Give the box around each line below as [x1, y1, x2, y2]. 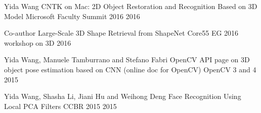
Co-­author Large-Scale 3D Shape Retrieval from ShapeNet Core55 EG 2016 [4, 28, 239, 38]
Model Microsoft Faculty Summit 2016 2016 [4, 11, 140, 21]
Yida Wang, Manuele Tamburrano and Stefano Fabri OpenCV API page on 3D [4, 54, 250, 65]
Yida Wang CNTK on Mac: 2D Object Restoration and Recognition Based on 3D [4, 1, 257, 11]
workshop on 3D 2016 [4, 37, 71, 48]
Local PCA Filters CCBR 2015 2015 [4, 100, 117, 111]
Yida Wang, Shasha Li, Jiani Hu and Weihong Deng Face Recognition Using [4, 91, 241, 101]
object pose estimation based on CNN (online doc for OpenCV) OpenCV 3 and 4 [4, 64, 256, 74]
